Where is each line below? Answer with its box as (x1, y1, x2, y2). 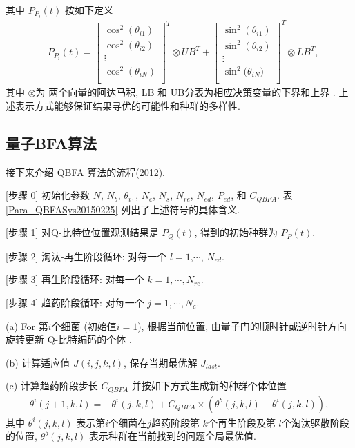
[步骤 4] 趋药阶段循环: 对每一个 (6, 295, 144, 309)
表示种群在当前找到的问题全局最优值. (88, 429, 256, 443)
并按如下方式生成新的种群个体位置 (131, 378, 287, 393)
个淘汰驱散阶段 (281, 415, 349, 429)
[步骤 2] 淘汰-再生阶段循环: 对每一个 (6, 249, 167, 263)
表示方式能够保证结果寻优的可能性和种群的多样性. (15, 98, 240, 113)
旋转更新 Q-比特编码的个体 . (6, 332, 132, 347)
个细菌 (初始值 (51, 318, 117, 333)
